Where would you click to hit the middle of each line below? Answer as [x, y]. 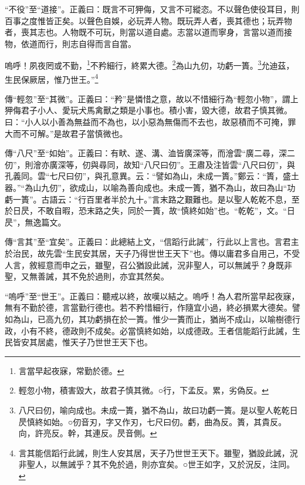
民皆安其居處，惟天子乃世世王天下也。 [79, 342]
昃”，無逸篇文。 [35, 222]
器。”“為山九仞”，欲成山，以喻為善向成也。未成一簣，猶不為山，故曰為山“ [146, 188]
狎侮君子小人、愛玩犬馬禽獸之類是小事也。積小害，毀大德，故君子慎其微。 [148, 110]
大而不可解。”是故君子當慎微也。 [66, 133]
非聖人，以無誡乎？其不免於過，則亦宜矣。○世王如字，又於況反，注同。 [157, 464]
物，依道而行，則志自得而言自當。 [70, 43]
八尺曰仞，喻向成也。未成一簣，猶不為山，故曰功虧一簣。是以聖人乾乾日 [158, 410]
